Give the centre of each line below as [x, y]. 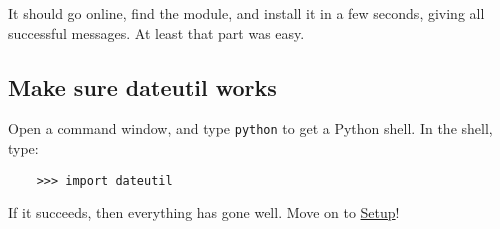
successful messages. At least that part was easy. [156, 32]
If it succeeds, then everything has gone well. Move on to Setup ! [204, 212]
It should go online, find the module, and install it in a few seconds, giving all [246, 13]
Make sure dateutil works [142, 86]
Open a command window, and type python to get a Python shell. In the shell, [250, 128]
